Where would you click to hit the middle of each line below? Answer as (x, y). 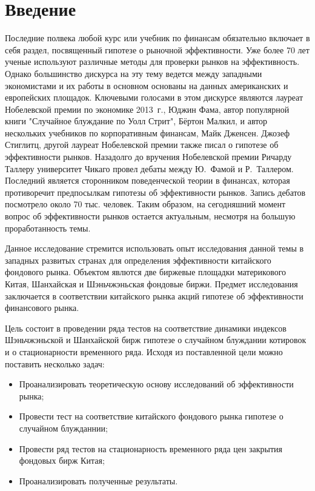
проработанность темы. (48, 228)
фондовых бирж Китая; (62, 460)
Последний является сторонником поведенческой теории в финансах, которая (148, 180)
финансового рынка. (42, 308)
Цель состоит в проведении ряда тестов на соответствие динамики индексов (146, 328)
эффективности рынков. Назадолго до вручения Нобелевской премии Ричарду (148, 157)
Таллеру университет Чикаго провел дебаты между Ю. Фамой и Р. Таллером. (149, 168)
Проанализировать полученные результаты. (98, 480)
